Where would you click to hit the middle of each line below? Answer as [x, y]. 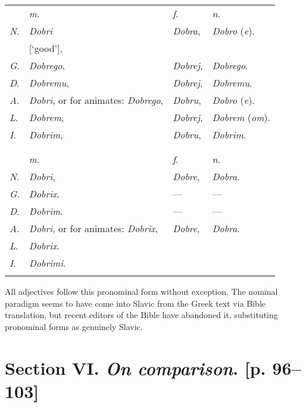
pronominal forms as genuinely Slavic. [74, 326]
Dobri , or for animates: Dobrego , [96, 100]
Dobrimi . [47, 263]
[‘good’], [46, 48]
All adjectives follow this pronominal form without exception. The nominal [141, 291]
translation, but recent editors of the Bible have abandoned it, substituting [141, 315]
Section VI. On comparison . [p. [135, 368]
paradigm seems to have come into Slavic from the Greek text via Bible [135, 303]
